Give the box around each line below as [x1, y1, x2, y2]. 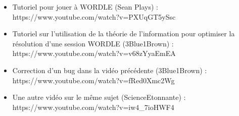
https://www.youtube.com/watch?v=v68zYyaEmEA [12, 48, 176, 59]
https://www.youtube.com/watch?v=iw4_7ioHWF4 [12, 101, 174, 112]
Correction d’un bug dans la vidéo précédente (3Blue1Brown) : [12, 65, 207, 75]
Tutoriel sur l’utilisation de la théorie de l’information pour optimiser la [12, 28, 235, 39]
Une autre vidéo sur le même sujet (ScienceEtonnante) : [12, 92, 186, 102]
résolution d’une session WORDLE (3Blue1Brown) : [12, 38, 174, 48]
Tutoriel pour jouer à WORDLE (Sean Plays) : [12, 2, 158, 12]
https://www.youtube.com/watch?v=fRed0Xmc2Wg [12, 75, 175, 85]
